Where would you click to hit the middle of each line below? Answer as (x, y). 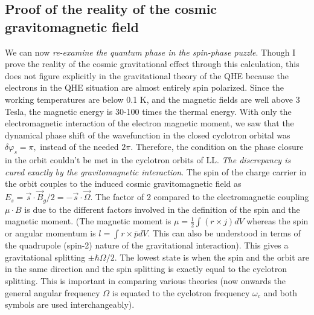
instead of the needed (79, 147)
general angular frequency (53, 292)
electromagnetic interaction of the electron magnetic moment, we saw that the (149, 123)
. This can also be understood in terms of (224, 233)
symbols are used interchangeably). (70, 304)
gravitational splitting (45, 257)
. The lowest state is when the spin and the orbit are (212, 257)
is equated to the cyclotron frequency (181, 292)
